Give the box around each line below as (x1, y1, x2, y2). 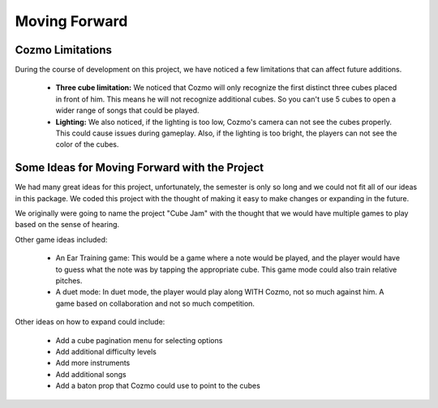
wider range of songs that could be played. (55, 105, 200, 115)
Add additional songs (55, 369, 127, 379)
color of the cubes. (55, 140, 119, 149)
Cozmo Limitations (15, 43, 113, 57)
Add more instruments (55, 358, 131, 368)
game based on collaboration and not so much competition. (55, 298, 255, 308)
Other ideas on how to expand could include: (15, 317, 165, 327)
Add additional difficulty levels (55, 347, 157, 356)
